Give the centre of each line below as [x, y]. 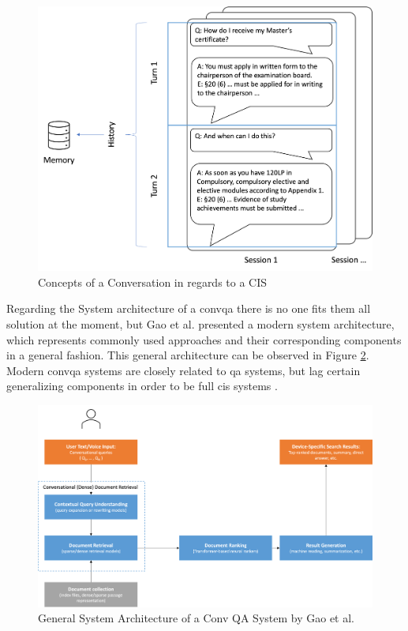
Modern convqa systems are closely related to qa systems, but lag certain [183, 370]
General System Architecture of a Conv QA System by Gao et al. [196, 618]
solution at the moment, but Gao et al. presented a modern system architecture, [200, 324]
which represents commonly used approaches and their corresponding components [204, 339]
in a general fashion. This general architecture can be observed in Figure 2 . [188, 355]
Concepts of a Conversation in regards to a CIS [153, 282]
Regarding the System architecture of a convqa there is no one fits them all [189, 308]
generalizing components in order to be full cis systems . [142, 386]
